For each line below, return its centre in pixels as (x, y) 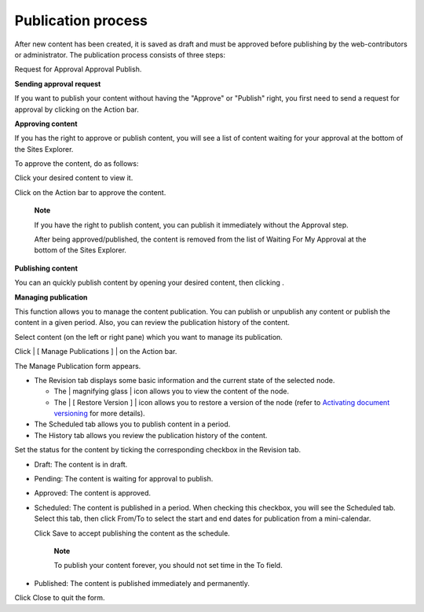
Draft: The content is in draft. (81, 464)
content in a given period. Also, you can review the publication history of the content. (152, 323)
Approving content (46, 124)
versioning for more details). (99, 414)
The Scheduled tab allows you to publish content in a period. (132, 424)
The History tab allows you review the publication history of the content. (151, 435)
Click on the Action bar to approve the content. (90, 192)
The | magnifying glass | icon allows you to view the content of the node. (172, 391)
